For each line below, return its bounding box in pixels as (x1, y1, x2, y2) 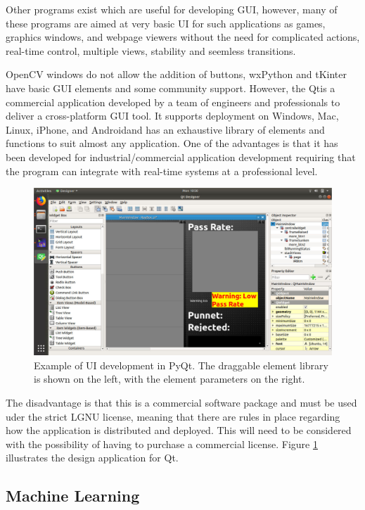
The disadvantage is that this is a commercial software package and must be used (6, 395, 357, 409)
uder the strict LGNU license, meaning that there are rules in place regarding (6, 409, 340, 423)
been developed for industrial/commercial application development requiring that (6, 149, 356, 164)
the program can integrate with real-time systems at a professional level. (6, 163, 318, 178)
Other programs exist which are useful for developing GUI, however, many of (6, 2, 338, 16)
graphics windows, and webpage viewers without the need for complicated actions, (6, 30, 360, 44)
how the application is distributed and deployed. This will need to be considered (6, 423, 352, 438)
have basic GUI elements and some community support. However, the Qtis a (6, 80, 335, 95)
